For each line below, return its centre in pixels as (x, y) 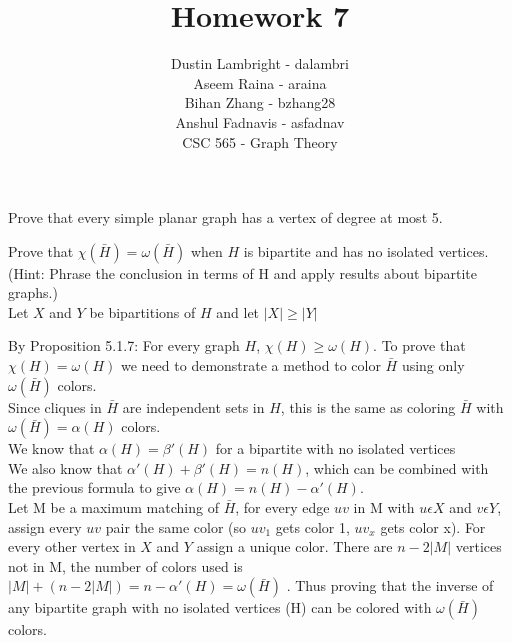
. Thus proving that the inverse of (390, 585)
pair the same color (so (176, 526)
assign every (45, 526)
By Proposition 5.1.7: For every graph (124, 345)
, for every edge (282, 507)
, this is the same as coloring (368, 406)
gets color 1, (312, 526)
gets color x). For (433, 526)
